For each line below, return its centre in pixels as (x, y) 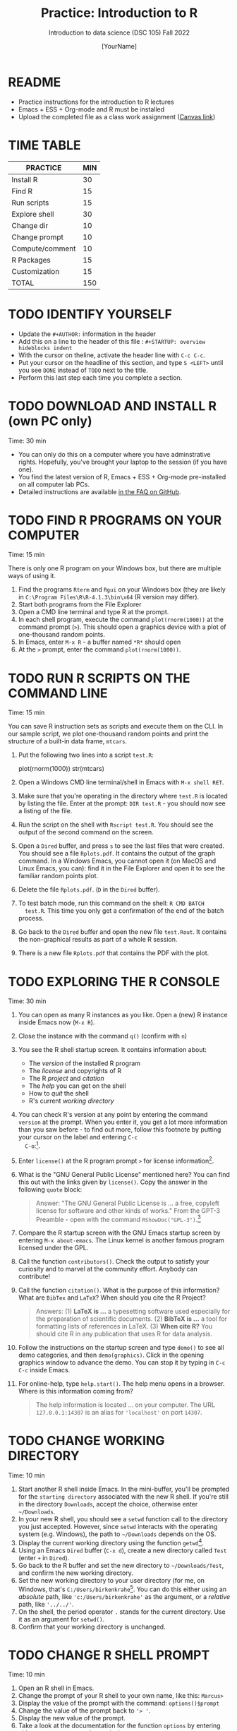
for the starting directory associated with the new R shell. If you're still (123, 1497)
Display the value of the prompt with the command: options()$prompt (119, 1703)
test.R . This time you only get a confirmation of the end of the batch (124, 911)
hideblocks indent (45, 348)
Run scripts (30, 203)
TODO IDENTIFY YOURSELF (90, 314)
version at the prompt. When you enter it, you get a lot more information (123, 1122)
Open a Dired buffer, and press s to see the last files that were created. (121, 846)
